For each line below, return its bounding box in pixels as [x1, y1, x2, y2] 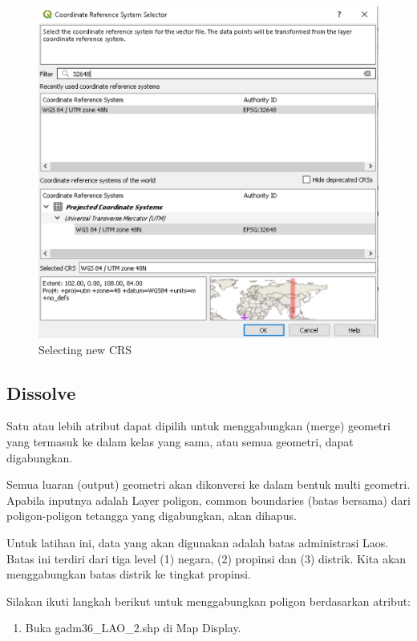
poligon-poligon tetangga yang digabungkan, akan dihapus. [6, 507, 297, 524]
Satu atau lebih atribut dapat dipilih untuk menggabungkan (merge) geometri [6, 417, 391, 434]
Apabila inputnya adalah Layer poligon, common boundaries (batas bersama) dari [6, 491, 411, 508]
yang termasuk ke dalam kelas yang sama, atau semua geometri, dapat [6, 433, 354, 450]
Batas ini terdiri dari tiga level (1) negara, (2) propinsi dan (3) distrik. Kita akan [6, 550, 407, 566]
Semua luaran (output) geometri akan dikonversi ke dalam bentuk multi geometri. [6, 476, 411, 493]
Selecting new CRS [38, 341, 132, 357]
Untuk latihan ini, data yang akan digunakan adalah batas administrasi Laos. [6, 534, 389, 551]
